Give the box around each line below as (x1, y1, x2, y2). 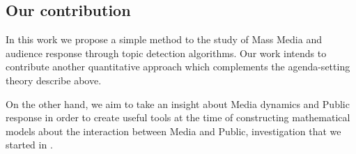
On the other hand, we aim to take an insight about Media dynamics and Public (6, 96, 350, 111)
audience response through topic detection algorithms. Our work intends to (6, 45, 327, 60)
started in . (6, 137, 53, 152)
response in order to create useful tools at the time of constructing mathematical (6, 110, 350, 125)
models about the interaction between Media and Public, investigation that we (6, 123, 341, 138)
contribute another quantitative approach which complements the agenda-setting (6, 59, 350, 74)
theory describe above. (6, 72, 102, 87)
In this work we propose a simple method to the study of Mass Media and (6, 32, 322, 47)
